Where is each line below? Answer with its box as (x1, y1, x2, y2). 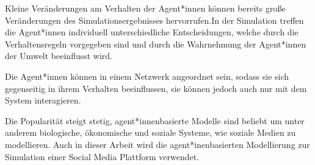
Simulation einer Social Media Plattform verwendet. (5, 150, 200, 163)
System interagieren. (5, 94, 81, 107)
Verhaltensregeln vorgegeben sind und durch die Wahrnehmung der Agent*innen (5, 37, 306, 50)
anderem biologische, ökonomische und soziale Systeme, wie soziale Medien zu (5, 126, 296, 139)
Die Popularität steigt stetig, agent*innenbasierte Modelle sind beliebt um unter (5, 114, 305, 127)
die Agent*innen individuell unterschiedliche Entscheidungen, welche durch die (5, 26, 299, 38)
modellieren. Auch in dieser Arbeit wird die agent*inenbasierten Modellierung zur (5, 138, 310, 150)
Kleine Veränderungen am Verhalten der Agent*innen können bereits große (5, 2, 286, 14)
